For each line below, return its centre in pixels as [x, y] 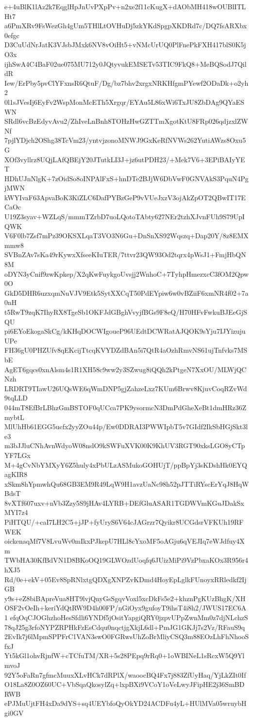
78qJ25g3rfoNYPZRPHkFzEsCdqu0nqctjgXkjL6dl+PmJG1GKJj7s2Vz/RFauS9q [125, 627]
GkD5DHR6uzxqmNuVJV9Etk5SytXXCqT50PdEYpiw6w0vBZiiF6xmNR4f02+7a [126, 293]
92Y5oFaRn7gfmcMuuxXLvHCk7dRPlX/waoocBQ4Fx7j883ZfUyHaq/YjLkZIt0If [125, 674]
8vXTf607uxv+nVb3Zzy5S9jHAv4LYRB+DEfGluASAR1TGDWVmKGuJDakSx [124, 503]
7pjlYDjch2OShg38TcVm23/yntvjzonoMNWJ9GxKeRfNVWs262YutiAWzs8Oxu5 [125, 140]
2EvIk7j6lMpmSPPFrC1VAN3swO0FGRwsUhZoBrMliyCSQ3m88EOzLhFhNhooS [127, 636]
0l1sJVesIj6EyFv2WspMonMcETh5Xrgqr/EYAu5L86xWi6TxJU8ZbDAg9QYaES [124, 102]
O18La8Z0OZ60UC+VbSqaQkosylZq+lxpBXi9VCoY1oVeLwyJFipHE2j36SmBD [125, 684]
